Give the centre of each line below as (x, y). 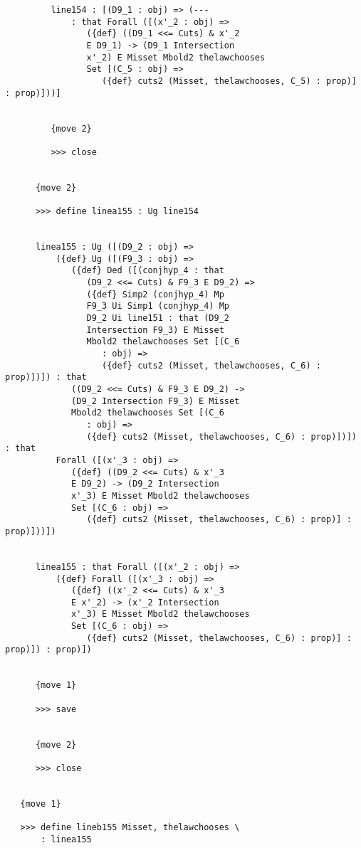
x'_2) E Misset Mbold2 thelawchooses (176, 57)
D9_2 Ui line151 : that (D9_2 (158, 318)
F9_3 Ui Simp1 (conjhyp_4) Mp (158, 306)
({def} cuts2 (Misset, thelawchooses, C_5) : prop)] (229, 81)
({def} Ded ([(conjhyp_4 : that (148, 271)
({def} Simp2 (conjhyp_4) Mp (155, 294)
